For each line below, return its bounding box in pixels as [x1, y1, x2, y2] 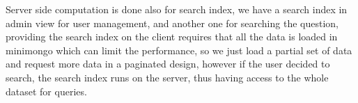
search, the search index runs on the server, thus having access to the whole [6, 70, 329, 84]
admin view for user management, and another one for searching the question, [6, 15, 338, 30]
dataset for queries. [6, 84, 87, 98]
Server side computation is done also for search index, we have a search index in [6, 2, 348, 16]
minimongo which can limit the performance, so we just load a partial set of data [6, 42, 352, 57]
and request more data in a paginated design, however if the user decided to [6, 56, 330, 71]
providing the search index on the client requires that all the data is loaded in [6, 29, 338, 44]
